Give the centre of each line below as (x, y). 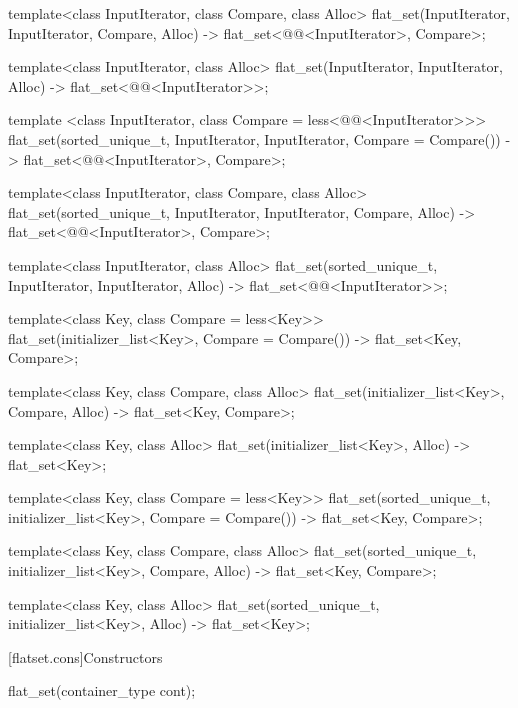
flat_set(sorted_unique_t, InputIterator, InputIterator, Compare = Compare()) (254, 138)
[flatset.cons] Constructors (85, 656)
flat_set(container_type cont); (102, 690)
